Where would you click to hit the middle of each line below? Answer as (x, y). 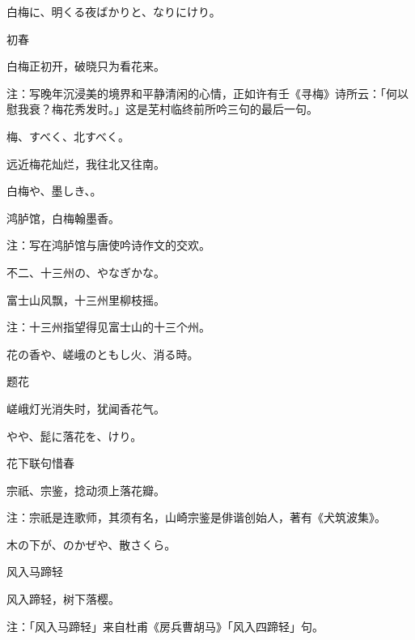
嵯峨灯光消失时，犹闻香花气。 (86, 408)
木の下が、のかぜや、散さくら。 (91, 544)
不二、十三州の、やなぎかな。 (86, 272)
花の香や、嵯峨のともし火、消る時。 (103, 354)
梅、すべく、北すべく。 (68, 136)
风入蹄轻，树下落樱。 (63, 599)
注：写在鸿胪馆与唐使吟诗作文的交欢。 (108, 245)
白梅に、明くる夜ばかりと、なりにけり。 (114, 11)
